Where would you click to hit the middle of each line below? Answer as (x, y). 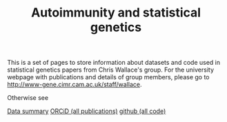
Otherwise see (28, 98)
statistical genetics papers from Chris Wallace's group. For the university (111, 70)
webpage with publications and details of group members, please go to (108, 77)
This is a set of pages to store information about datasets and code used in (114, 63)
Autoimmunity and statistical (116, 13)
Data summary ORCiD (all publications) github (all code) (87, 111)
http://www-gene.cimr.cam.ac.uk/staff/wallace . (75, 85)
